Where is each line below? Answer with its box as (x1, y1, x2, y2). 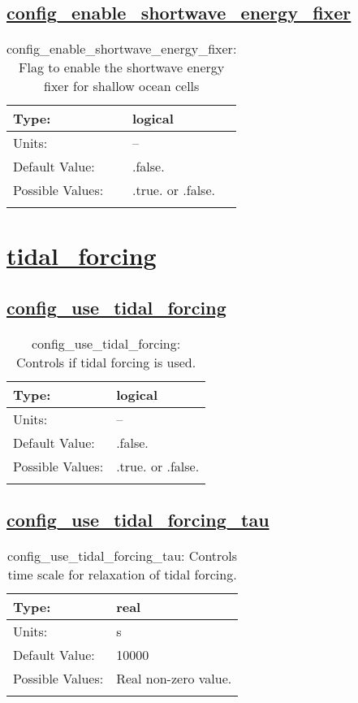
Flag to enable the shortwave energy (19, 58, 225, 77)
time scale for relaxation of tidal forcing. (7, 564, 237, 584)
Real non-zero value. (116, 668, 232, 688)
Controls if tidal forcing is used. (15, 352, 196, 371)
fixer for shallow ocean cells (43, 76, 200, 96)
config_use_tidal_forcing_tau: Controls (7, 545, 238, 565)
